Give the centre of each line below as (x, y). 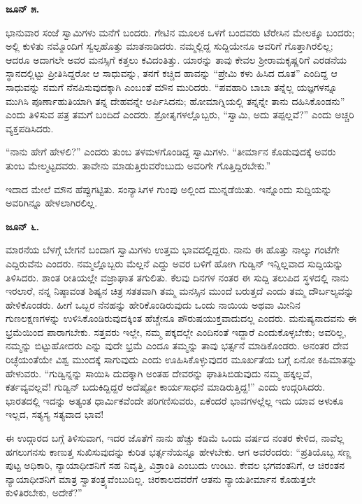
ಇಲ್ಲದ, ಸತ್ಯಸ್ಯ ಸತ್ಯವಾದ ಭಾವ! (55, 414)
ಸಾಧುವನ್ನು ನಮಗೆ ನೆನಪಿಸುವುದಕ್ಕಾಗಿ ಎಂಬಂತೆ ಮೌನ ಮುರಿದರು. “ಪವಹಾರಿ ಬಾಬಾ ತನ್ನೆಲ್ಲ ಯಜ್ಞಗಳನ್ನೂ (172, 86)
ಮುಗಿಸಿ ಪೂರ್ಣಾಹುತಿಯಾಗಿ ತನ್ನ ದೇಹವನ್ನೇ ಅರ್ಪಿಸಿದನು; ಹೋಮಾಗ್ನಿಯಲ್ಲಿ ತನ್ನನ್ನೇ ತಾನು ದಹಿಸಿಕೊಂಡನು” (175, 100)
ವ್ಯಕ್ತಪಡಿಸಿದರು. (30, 128)
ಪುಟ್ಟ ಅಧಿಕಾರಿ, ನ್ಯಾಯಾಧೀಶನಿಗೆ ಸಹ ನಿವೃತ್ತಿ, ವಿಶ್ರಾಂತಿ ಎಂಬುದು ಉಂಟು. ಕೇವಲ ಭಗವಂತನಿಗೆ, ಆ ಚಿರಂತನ (175, 465)
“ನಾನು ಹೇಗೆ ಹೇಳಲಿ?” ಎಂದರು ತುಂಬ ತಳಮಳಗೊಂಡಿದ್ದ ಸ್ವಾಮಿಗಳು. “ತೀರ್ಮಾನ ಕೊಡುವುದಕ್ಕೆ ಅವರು (171, 152)
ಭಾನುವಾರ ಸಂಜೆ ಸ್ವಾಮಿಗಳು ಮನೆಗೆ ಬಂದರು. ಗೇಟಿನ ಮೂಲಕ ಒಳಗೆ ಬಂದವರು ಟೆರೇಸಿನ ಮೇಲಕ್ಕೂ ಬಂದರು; (180, 32)
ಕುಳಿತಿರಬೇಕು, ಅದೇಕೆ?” (44, 492)
